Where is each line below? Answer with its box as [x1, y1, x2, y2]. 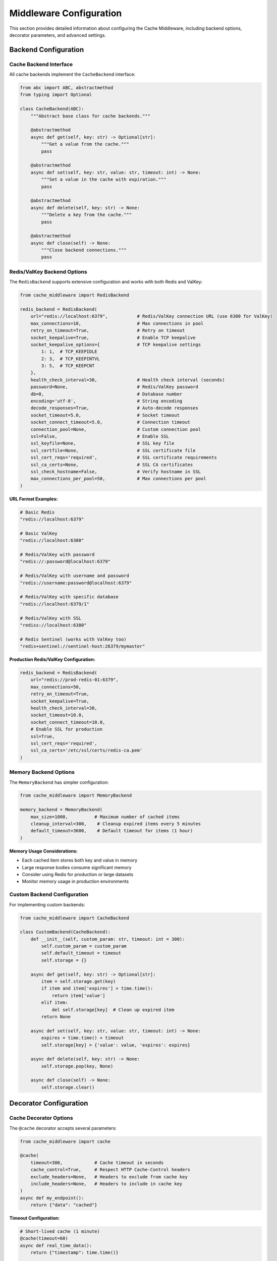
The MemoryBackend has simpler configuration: [9, 779, 109, 785]
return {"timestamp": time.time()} [30, 1250, 119, 1255]
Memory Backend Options [9, 769, 75, 776]
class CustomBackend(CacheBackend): [20, 929, 111, 935]
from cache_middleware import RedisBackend [20, 293, 130, 298]
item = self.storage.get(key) [41, 979, 116, 985]
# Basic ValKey [20, 530, 58, 536]
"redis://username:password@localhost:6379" [20, 580, 132, 586]
